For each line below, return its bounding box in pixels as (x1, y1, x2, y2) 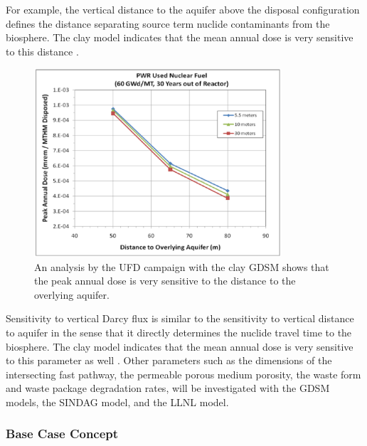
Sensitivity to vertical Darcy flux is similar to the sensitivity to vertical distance (6, 311, 354, 326)
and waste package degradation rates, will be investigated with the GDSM (6, 381, 330, 395)
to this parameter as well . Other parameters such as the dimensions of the (6, 353, 332, 368)
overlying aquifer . (34, 287, 110, 302)
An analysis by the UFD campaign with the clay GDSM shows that (34, 259, 329, 274)
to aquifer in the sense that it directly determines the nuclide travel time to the (6, 324, 352, 339)
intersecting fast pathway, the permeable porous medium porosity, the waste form (6, 366, 361, 381)
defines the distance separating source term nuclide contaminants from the (6, 16, 330, 31)
